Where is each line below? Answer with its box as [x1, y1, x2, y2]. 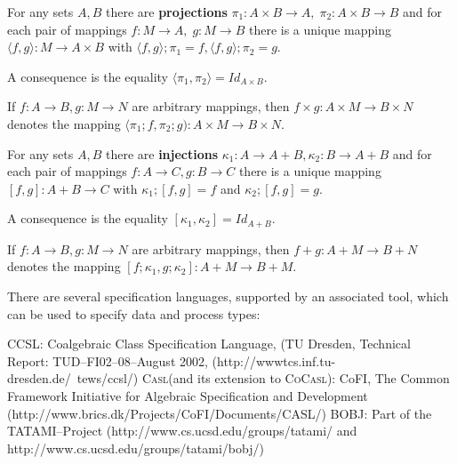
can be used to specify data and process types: [7, 304, 261, 323]
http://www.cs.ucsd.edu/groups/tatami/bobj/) [7, 438, 264, 457]
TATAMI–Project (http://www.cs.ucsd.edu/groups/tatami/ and [7, 421, 357, 440]
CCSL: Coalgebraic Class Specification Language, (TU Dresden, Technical [7, 334, 411, 353]
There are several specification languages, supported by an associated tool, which [7, 286, 449, 305]
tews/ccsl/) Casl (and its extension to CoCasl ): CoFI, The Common [76, 369, 450, 388]
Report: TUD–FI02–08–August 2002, [7, 351, 208, 370]
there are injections [105, 144, 219, 163]
